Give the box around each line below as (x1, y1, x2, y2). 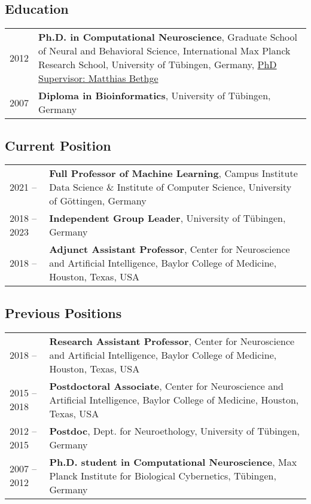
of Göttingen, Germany (49, 194, 147, 208)
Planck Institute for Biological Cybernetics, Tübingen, (49, 468, 276, 482)
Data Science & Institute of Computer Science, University (49, 180, 292, 194)
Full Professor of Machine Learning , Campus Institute (49, 166, 298, 181)
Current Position (5, 136, 111, 154)
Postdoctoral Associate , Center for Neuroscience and (49, 378, 283, 393)
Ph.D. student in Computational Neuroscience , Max (49, 454, 297, 469)
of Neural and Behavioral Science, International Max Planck (38, 44, 291, 58)
